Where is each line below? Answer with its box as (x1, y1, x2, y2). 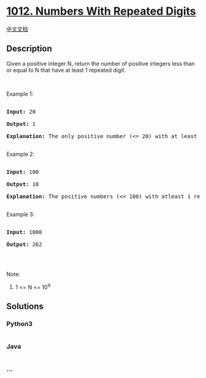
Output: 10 (6, 180, 39, 188)
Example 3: (6, 210, 35, 218)
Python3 (6, 319, 32, 328)
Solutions (6, 301, 44, 311)
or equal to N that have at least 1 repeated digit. (6, 66, 126, 74)
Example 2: (6, 150, 35, 158)
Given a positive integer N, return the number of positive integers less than (6, 60, 195, 67)
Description (6, 44, 52, 54)
